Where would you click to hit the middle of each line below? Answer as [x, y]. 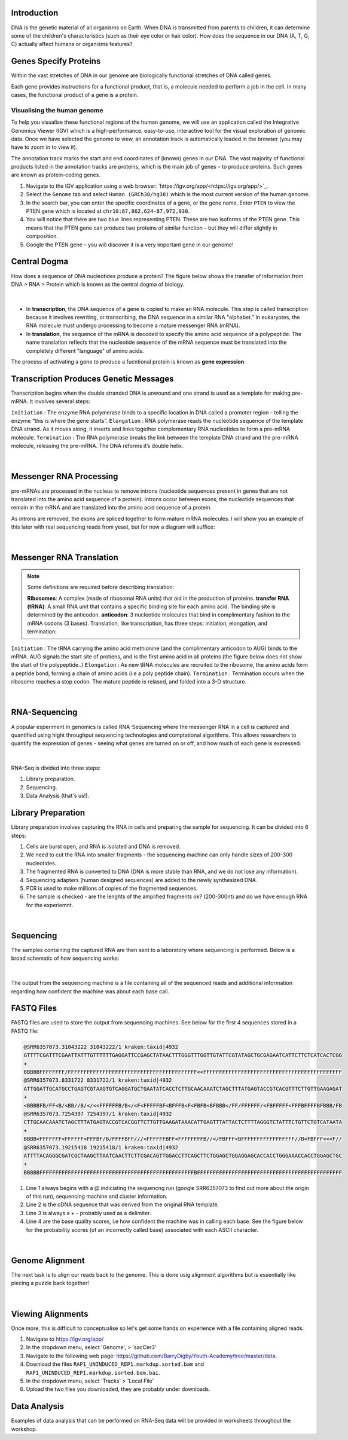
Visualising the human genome [57, 110]
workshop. [24, 1429]
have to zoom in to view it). [44, 147]
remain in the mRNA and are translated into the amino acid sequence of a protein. [112, 508]
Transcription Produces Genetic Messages [92, 379]
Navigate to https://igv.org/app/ [65, 1339]
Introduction [35, 13]
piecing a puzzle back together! [50, 1283]
